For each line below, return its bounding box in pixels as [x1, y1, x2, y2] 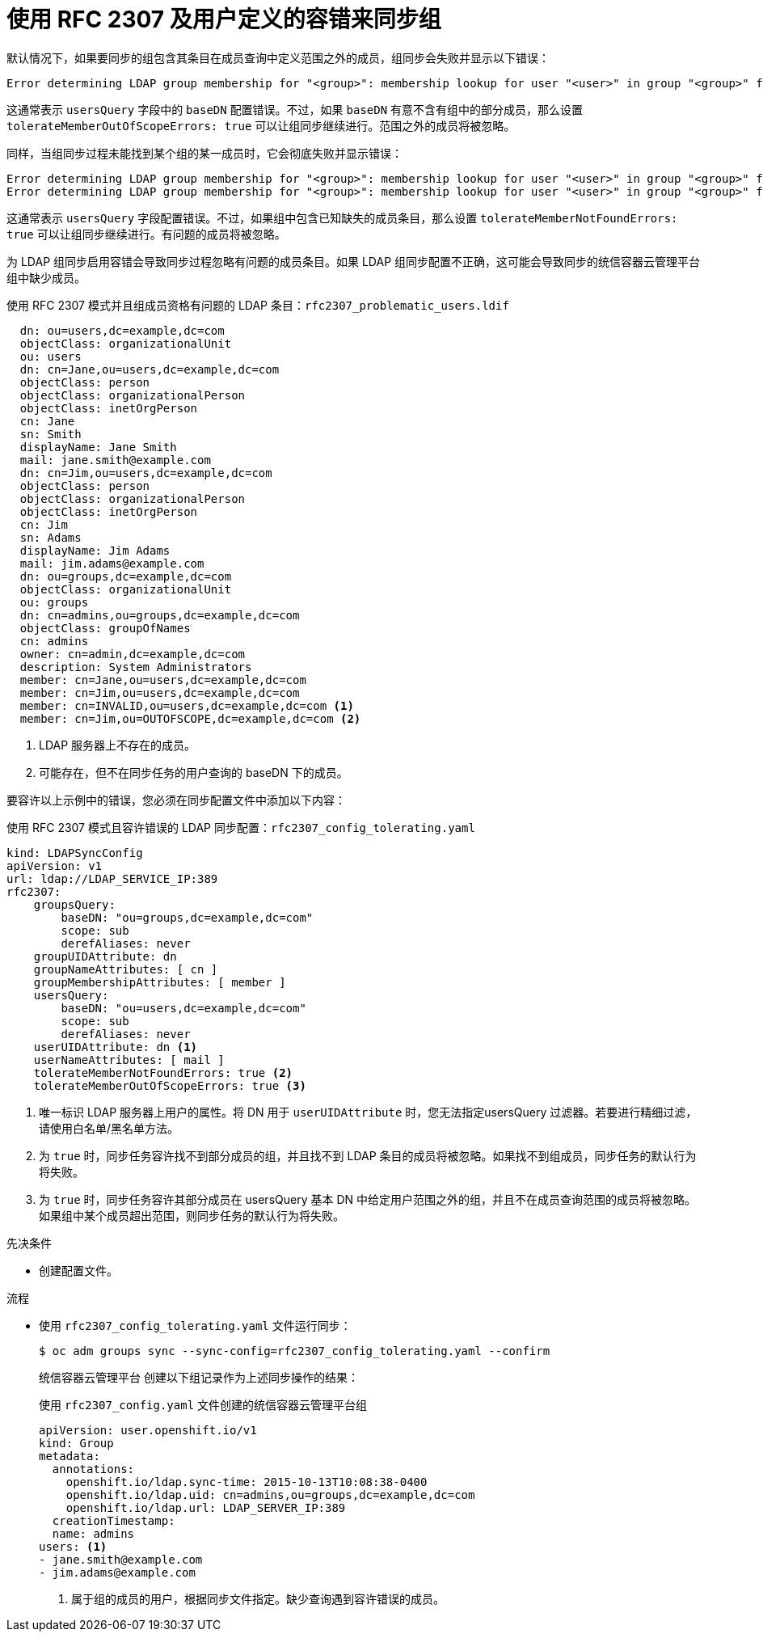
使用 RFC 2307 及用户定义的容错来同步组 [6, 6, 441, 33]
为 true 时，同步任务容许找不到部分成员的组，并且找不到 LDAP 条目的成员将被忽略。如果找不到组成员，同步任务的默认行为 [39, 1148, 697, 1163]
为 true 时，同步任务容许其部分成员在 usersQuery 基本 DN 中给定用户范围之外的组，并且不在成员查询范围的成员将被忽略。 [39, 1192, 696, 1206]
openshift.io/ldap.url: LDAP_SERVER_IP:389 [65, 1501, 346, 1514]
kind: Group [39, 1436, 114, 1450]
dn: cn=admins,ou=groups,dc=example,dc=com [19, 608, 300, 622]
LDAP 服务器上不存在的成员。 [39, 737, 196, 752]
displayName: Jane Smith [19, 440, 177, 454]
